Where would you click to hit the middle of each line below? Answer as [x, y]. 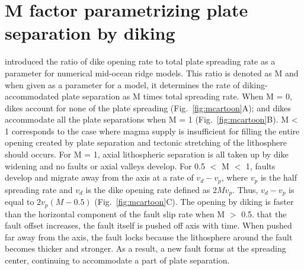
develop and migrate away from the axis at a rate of [99, 177]
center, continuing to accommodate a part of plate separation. [117, 260]
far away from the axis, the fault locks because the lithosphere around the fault [149, 237]
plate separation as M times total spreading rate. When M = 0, [177, 96]
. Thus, [245, 189]
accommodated [32, 96]
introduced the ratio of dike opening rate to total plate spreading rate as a [140, 61]
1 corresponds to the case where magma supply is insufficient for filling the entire [152, 131]
